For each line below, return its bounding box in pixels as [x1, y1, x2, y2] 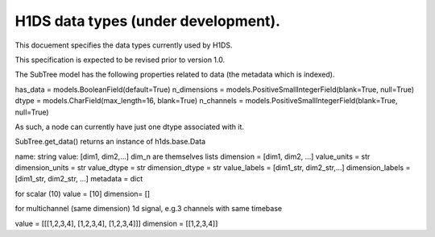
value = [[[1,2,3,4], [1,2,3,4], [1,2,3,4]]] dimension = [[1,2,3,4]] [14, 218, 218, 228]
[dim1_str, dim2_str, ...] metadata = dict [14, 174, 143, 184]
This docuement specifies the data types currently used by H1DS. [14, 40, 233, 50]
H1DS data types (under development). [14, 12, 281, 30]
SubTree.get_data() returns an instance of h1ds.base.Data [14, 137, 205, 147]
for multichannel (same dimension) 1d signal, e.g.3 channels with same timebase [14, 204, 282, 214]
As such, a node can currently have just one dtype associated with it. [14, 122, 245, 131]
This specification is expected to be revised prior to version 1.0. [14, 55, 226, 64]
